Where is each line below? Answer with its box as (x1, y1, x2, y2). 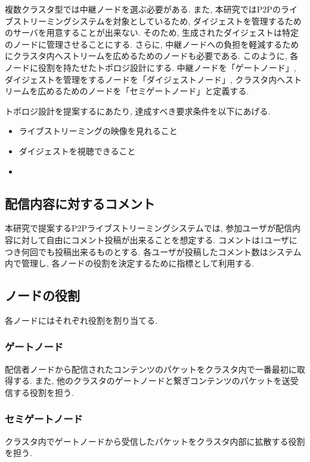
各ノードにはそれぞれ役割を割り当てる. (5, 314, 157, 326)
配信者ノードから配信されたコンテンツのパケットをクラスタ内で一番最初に (5, 362, 297, 375)
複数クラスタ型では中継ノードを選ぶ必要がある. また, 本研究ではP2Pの (5, 3, 281, 15)
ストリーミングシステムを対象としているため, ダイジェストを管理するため (13, 14, 302, 27)
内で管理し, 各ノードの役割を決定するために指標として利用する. (5, 257, 255, 269)
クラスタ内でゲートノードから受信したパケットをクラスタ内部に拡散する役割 (5, 435, 305, 447)
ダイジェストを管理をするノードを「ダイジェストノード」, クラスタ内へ (5, 73, 286, 85)
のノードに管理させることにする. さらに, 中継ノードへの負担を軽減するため (5, 38, 299, 50)
